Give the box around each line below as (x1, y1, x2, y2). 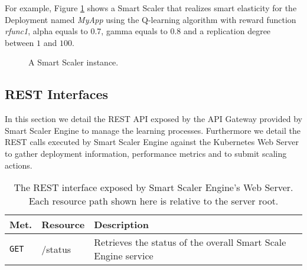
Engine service (94, 249, 153, 263)
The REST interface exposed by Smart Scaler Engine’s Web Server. (14, 180, 293, 195)
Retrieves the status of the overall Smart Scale (94, 235, 286, 249)
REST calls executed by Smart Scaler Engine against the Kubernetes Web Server (5, 136, 299, 148)
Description (94, 218, 149, 232)
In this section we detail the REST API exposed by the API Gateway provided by (5, 113, 302, 125)
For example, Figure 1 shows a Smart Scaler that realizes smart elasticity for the (5, 2, 297, 14)
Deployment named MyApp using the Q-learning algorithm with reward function (5, 13, 296, 25)
